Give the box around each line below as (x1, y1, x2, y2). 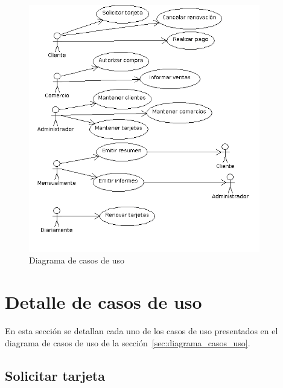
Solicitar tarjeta (5, 366, 106, 384)
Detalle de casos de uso (5, 289, 202, 314)
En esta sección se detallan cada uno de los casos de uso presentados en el (5, 325, 278, 337)
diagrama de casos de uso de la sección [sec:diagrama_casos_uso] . (5, 336, 250, 349)
